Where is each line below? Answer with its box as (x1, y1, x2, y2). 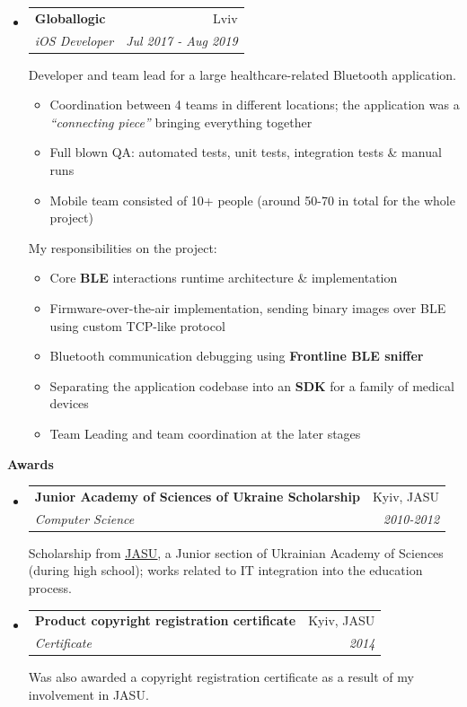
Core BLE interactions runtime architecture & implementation (49, 268, 398, 287)
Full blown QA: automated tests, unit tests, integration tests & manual (49, 143, 442, 161)
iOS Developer (34, 31, 114, 49)
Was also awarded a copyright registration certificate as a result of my (28, 668, 414, 686)
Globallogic (34, 8, 106, 27)
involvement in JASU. (28, 685, 149, 703)
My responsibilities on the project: (28, 238, 217, 257)
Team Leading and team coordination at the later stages (49, 424, 361, 442)
